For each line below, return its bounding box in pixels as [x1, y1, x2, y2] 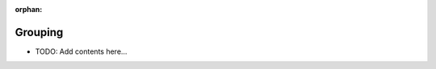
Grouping [15, 25, 64, 39]
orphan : [15, 5, 43, 14]
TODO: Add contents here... [35, 47, 128, 56]
